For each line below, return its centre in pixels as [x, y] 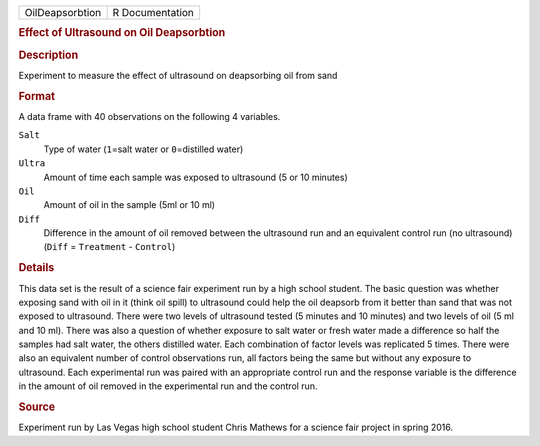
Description [48, 55]
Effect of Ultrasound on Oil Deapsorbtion [122, 33]
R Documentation [153, 12]
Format [36, 96]
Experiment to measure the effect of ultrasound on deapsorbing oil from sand [178, 75]
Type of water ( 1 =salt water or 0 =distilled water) [143, 149]
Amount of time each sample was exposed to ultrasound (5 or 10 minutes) [196, 177]
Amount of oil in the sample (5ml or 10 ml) [129, 205]
